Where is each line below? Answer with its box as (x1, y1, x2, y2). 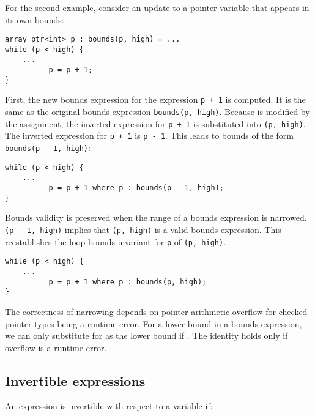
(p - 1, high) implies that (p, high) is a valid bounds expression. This (5, 223, 281, 236)
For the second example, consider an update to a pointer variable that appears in (5, 1, 309, 13)
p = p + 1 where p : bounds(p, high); (48, 277, 207, 286)
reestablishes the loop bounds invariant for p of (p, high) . (5, 235, 226, 248)
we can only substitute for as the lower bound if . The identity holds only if (5, 329, 288, 342)
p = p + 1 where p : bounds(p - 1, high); (48, 184, 224, 193)
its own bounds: (5, 13, 64, 26)
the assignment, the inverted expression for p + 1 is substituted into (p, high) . (5, 117, 306, 130)
